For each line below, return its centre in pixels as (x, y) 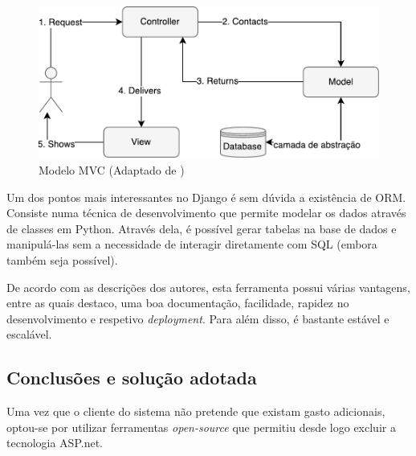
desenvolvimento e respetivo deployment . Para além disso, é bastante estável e (198, 318)
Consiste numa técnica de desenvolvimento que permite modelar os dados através (206, 213)
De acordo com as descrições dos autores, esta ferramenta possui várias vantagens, (208, 287)
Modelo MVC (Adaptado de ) (112, 170)
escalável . (29, 334)
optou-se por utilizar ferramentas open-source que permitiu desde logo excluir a (201, 427)
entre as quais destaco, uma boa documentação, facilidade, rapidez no (178, 303)
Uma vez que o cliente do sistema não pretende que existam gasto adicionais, (196, 411)
